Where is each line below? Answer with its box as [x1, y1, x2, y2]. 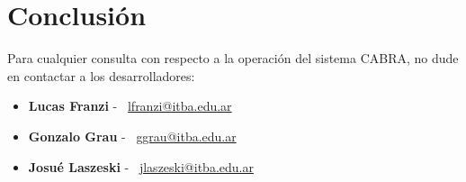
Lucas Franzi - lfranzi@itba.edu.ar [28, 96, 232, 115]
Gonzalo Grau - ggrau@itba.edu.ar [28, 126, 237, 145]
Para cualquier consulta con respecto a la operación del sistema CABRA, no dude [7, 49, 459, 68]
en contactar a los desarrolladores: [7, 66, 195, 85]
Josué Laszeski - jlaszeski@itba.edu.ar [28, 157, 254, 176]
